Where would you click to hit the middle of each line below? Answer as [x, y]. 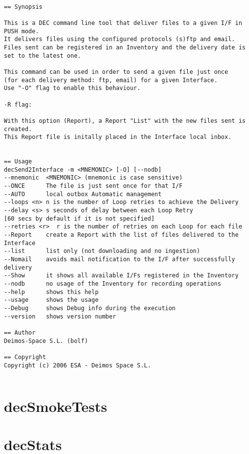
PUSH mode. [22, 31]
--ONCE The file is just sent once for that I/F [93, 186]
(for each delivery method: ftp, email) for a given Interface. [111, 80]
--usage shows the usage [51, 300]
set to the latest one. [43, 56]
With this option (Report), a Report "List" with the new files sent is [125, 121]
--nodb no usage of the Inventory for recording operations [113, 284]
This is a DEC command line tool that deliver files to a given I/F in [123, 23]
